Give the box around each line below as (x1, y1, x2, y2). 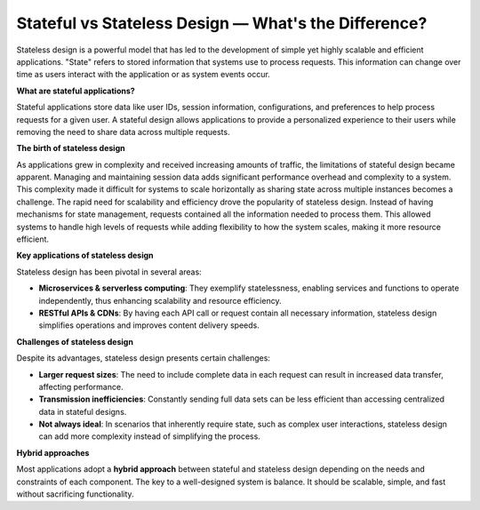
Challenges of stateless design (16, 336, 133, 347)
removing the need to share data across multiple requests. (16, 126, 230, 137)
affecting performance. (38, 381, 124, 392)
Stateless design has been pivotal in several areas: (16, 267, 202, 277)
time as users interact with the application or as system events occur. (16, 69, 270, 80)
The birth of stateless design (16, 143, 125, 154)
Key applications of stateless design (16, 250, 155, 261)
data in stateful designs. (38, 406, 127, 417)
